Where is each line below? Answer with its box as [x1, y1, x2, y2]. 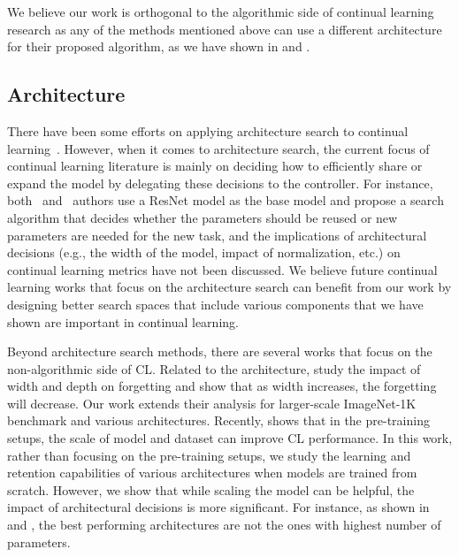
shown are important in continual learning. [7, 312, 239, 331]
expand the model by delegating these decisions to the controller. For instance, [7, 173, 433, 192]
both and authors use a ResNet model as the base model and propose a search [7, 191, 444, 210]
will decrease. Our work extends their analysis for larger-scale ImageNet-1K [7, 393, 417, 412]
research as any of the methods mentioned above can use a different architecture [7, 19, 442, 38]
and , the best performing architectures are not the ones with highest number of [7, 515, 441, 534]
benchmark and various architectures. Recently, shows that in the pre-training [7, 411, 430, 430]
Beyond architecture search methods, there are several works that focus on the [7, 342, 432, 361]
